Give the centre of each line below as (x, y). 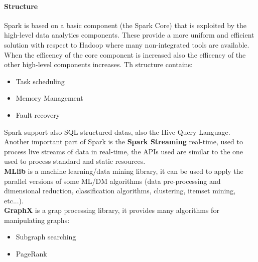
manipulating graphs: (37, 220)
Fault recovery (38, 114)
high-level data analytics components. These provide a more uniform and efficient (129, 35)
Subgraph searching (46, 237)
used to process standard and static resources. (75, 161)
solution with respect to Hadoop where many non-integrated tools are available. (127, 44)
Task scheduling (40, 81)
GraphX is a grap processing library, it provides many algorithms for (112, 210)
